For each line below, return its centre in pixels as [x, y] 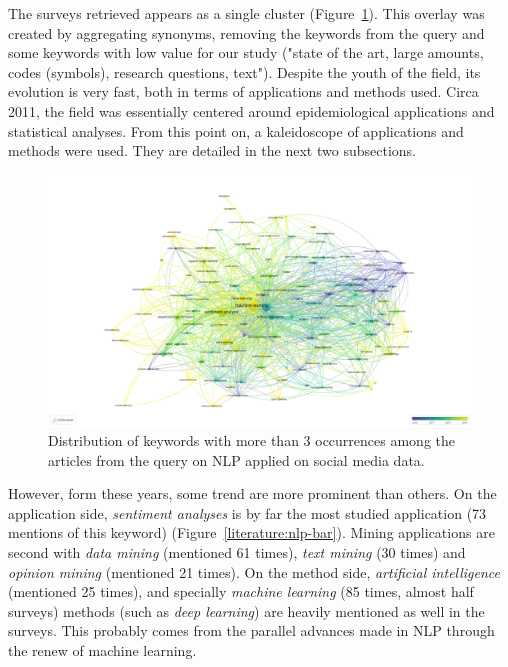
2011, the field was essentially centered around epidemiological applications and [251, 110]
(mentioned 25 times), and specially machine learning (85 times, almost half [241, 591]
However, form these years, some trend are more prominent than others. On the [252, 493]
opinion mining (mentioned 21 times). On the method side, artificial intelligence [254, 571]
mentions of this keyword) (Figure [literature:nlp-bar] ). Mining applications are [251, 532]
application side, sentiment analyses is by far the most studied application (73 [247, 512]
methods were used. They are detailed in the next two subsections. [212, 150]
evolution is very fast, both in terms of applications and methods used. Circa [243, 91]
